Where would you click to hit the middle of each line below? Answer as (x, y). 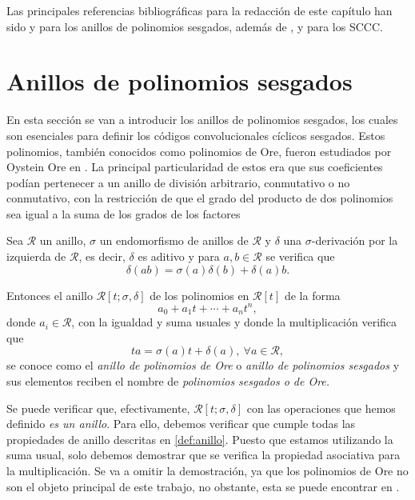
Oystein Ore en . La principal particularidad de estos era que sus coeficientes (195, 167)
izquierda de (36, 256)
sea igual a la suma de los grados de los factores (124, 213)
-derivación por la (355, 240)
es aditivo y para (179, 256)
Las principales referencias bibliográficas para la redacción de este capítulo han (200, 10)
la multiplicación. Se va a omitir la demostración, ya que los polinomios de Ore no (207, 470)
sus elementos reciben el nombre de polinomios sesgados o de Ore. (168, 380)
